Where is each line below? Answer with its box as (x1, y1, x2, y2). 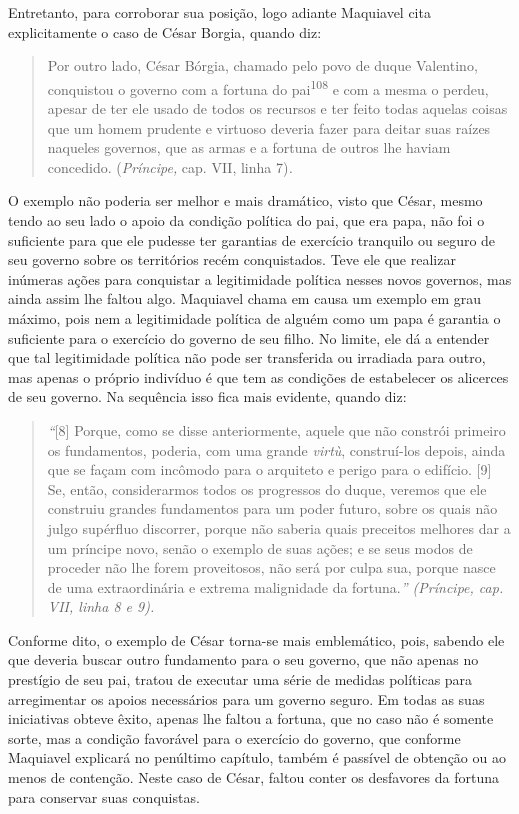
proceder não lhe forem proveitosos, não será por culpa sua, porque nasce (47, 557, 496, 578)
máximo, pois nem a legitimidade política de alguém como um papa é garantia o (8, 307, 501, 328)
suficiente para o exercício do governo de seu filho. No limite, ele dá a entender (8, 327, 490, 348)
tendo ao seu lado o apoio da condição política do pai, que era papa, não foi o (8, 210, 485, 230)
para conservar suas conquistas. (8, 786, 200, 807)
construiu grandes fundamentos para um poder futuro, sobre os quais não (47, 498, 498, 519)
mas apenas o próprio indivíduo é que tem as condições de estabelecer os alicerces (8, 366, 509, 387)
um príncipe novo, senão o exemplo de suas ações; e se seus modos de (47, 537, 473, 558)
